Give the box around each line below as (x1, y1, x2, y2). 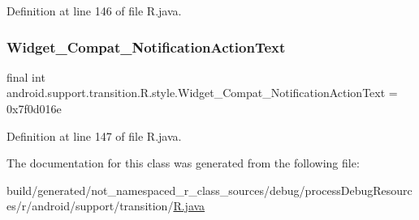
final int (6, 68, 45, 85)
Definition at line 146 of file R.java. (6, 2, 182, 19)
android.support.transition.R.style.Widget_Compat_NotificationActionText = (6, 84, 398, 101)
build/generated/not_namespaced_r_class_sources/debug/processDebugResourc (6, 181, 413, 198)
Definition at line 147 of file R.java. (6, 127, 182, 144)
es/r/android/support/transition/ (6, 197, 174, 214)
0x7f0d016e (6, 100, 62, 116)
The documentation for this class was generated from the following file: (6, 154, 360, 171)
